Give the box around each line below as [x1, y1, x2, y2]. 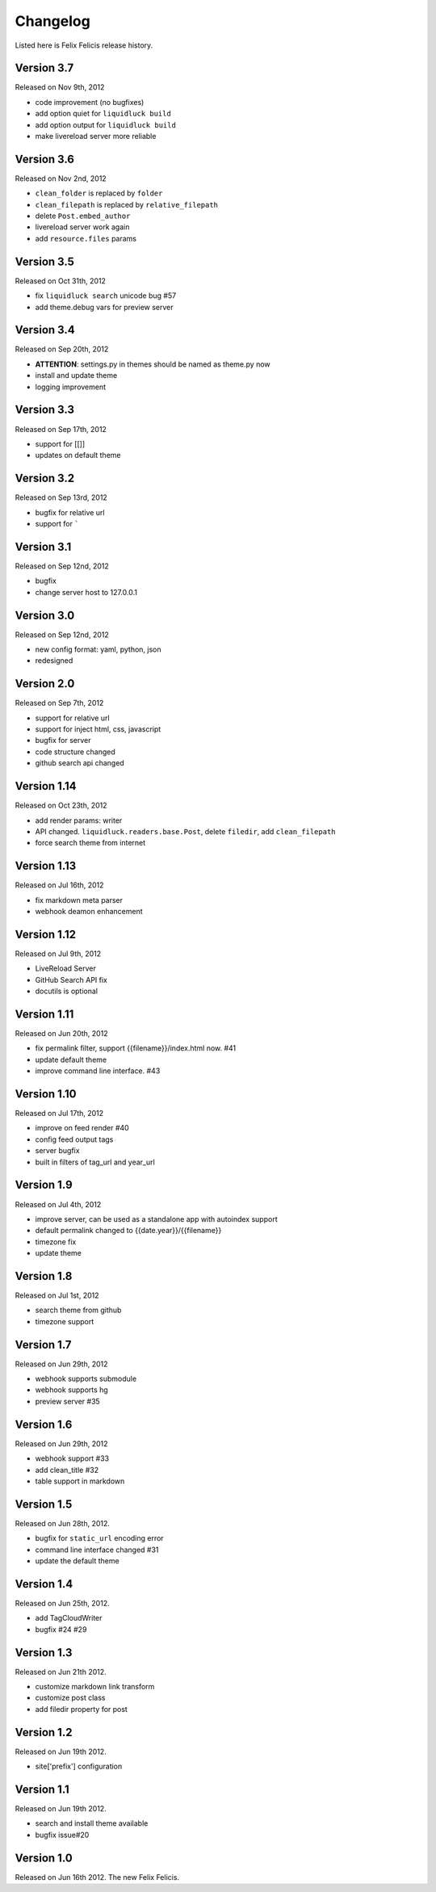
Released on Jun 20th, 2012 [15, 1029, 108, 1038]
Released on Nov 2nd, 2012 [15, 174, 107, 183]
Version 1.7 [15, 1337, 72, 1352]
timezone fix [35, 1236, 77, 1247]
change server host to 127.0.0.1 [35, 587, 137, 597]
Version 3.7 [15, 61, 74, 75]
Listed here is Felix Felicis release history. [15, 40, 153, 50]
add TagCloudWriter [35, 1613, 103, 1623]
